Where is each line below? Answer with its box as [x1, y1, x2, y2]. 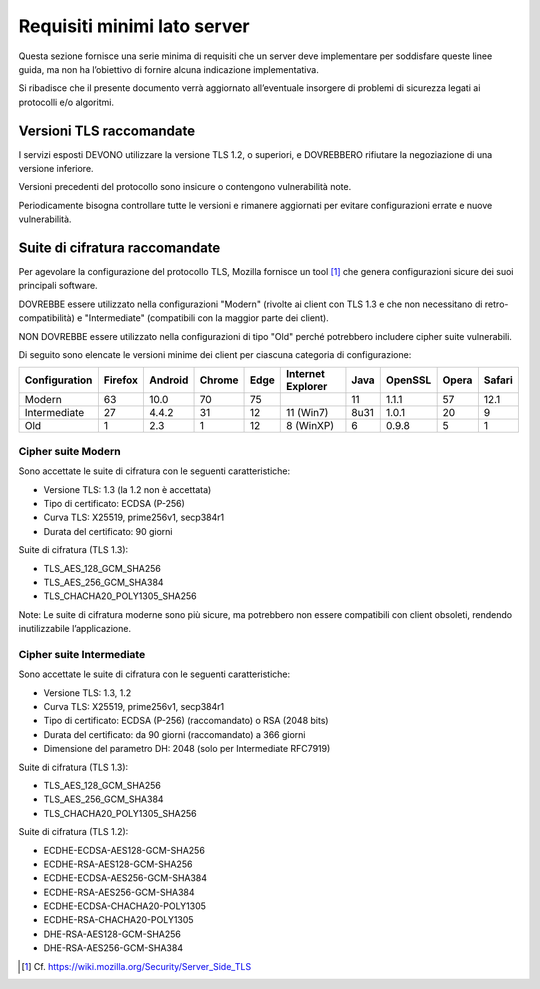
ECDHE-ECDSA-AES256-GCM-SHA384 [43, 872, 208, 884]
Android [148, 373, 189, 387]
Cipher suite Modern [18, 444, 121, 458]
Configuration [24, 373, 93, 387]
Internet [286, 367, 325, 381]
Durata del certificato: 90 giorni [43, 525, 173, 537]
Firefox [103, 373, 139, 387]
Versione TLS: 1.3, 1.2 [43, 686, 132, 699]
